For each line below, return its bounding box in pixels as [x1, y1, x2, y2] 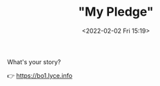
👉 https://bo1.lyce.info [7, 71, 72, 79]
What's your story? [7, 57, 61, 66]
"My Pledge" [78, 4, 154, 20]
